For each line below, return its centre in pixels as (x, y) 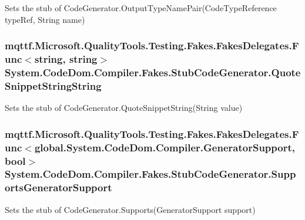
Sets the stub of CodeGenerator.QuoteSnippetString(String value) (124, 108)
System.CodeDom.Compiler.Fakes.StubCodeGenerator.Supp (150, 174)
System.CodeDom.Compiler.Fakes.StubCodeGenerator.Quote (153, 72)
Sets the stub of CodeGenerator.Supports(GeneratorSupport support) (130, 209)
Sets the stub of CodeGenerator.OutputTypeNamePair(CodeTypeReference (141, 8)
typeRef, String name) (45, 19)
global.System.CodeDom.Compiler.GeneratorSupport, (165, 147)
